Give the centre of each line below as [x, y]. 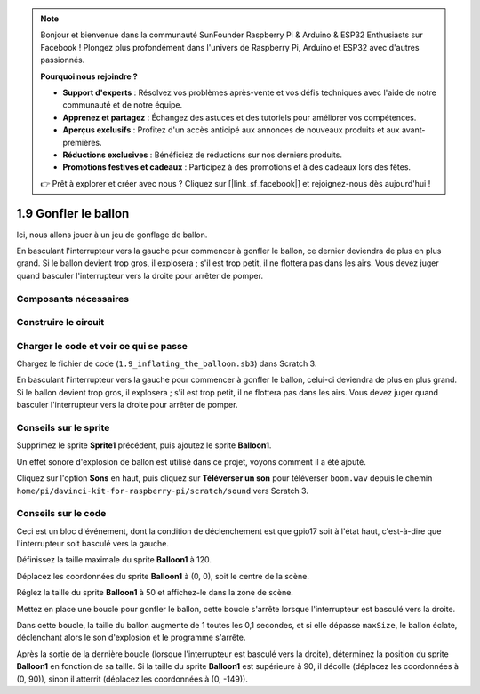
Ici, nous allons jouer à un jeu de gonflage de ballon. [112, 235]
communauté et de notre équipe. [123, 105]
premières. [82, 142]
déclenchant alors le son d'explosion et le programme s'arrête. [131, 638]
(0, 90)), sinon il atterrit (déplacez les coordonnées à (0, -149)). [132, 679]
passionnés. [63, 60]
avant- [413, 130]
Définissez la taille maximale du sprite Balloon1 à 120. [114, 560]
